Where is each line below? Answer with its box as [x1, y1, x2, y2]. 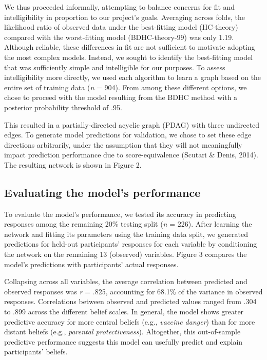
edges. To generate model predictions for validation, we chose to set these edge [4, 129, 252, 140]
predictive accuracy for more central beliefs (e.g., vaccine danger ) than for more [4, 316, 255, 327]
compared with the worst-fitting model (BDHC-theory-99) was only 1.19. [4, 31, 234, 42]
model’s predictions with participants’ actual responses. [4, 258, 179, 269]
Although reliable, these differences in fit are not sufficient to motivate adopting [4, 42, 255, 52]
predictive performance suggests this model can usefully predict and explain [4, 336, 243, 347]
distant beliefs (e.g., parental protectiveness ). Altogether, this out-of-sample [4, 326, 241, 337]
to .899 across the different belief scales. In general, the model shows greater [4, 306, 244, 317]
